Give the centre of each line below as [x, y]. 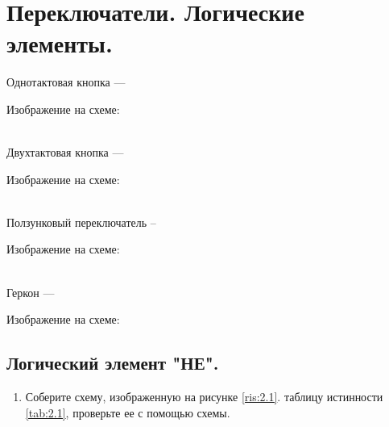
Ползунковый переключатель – [81, 222]
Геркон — [31, 292]
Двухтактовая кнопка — [65, 152]
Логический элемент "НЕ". [113, 363]
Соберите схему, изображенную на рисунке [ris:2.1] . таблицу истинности [204, 397]
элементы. [60, 43]
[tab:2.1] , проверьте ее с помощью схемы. [128, 412]
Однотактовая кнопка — [66, 82]
